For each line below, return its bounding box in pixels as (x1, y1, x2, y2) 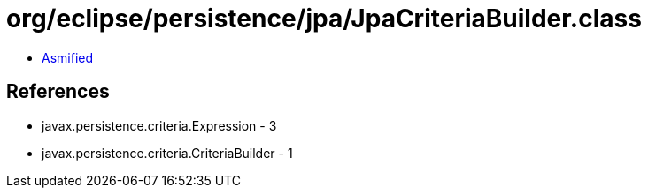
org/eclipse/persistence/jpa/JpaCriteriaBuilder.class (6, 4, 642, 34)
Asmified (42, 49, 94, 65)
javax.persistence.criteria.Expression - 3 (42, 117, 277, 133)
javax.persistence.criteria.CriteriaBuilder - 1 (42, 145, 293, 161)
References (6, 80, 110, 103)
